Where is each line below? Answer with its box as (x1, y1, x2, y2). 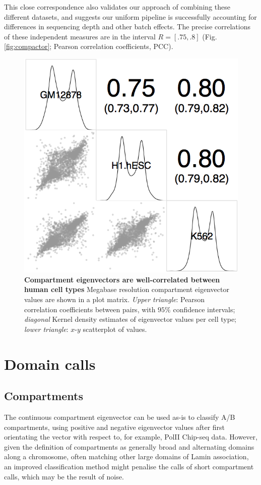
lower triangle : (24, 323, 69, 334)
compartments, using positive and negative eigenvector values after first (4, 421, 225, 432)
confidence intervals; (173, 304, 235, 314)
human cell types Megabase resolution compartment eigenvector (24, 284, 229, 295)
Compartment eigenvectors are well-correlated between (24, 274, 220, 284)
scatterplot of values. (83, 323, 147, 334)
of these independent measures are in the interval (4, 31, 156, 41)
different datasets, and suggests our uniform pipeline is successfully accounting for (4, 11, 257, 22)
